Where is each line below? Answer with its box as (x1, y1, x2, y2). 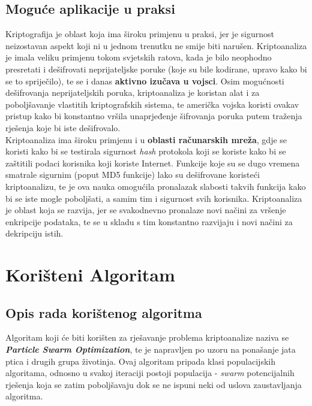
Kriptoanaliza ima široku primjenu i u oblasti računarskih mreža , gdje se (5, 133, 287, 146)
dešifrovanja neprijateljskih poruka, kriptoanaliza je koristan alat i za (5, 86, 260, 99)
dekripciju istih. (5, 227, 64, 240)
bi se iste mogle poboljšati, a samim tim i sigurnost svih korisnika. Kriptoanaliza (5, 192, 302, 204)
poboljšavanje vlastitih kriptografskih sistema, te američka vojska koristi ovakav (5, 98, 299, 110)
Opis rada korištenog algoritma (5, 303, 202, 322)
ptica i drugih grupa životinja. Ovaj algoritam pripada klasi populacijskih (5, 355, 275, 367)
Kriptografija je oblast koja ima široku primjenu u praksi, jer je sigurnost (5, 28, 274, 40)
